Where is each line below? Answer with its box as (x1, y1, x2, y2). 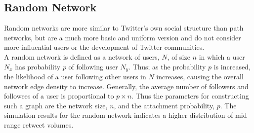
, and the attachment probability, (114, 100, 215, 110)
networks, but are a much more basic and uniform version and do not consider (4, 32, 241, 42)
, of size (167, 51, 190, 62)
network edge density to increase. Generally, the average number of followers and (4, 81, 249, 91)
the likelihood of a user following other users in (4, 71, 146, 82)
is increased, (213, 61, 251, 71)
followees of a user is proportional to (4, 91, 114, 101)
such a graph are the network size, (4, 100, 108, 110)
